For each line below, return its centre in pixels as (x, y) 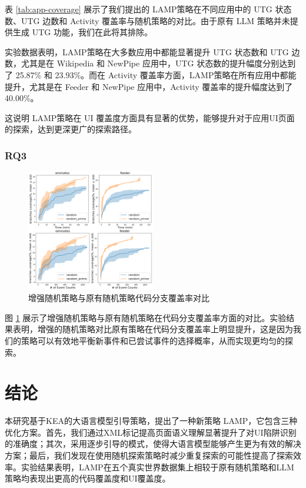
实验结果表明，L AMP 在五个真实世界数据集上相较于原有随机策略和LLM (157, 467)
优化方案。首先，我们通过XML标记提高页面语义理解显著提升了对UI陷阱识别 (151, 432)
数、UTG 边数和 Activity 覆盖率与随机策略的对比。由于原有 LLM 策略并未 (147, 20)
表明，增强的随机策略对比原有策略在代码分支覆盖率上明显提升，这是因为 (153, 329)
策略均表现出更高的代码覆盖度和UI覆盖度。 (88, 478)
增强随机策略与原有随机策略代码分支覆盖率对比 (119, 298)
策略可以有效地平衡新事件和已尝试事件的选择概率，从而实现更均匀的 (153, 340)
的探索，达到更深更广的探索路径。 (71, 129)
